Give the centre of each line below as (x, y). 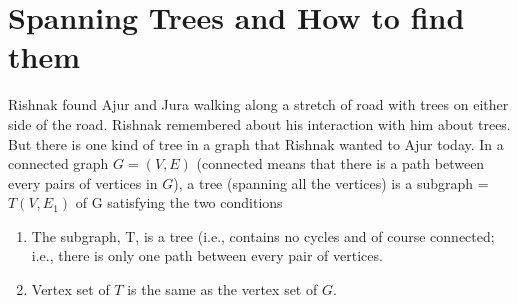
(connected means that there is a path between (340, 163)
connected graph (58, 163)
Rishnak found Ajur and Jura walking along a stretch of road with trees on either (258, 104)
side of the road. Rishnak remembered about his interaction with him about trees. (259, 123)
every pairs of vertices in (83, 182)
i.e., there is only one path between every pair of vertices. (207, 255)
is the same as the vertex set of (222, 289)
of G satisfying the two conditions (179, 202)
